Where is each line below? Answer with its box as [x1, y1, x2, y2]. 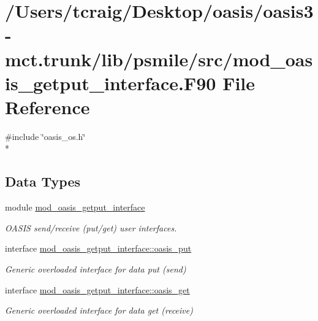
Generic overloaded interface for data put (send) [5, 263, 186, 276]
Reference [5, 94, 90, 119]
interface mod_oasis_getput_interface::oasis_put [5, 242, 192, 255]
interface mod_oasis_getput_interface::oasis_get [5, 283, 190, 296]
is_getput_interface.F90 [5, 70, 216, 95]
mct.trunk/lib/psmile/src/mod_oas [5, 46, 313, 71]
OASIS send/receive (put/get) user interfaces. [5, 221, 177, 234]
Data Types [5, 172, 80, 191]
